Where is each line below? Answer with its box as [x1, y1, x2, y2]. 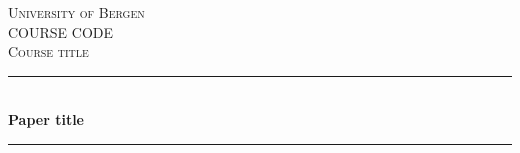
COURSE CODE [8, 21, 114, 42]
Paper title [8, 109, 84, 130]
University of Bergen [8, 2, 145, 22]
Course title [8, 41, 89, 62]
